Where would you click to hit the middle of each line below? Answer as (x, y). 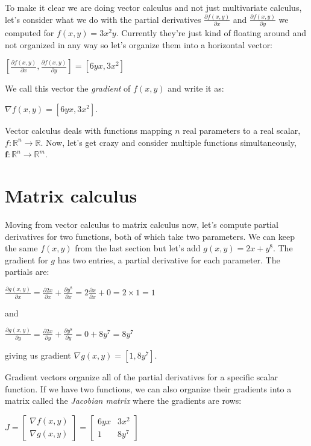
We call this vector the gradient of (68, 88)
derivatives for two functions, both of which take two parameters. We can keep (150, 236)
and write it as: (196, 88)
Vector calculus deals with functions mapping (89, 130)
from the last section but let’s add (138, 248)
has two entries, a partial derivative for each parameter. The (169, 259)
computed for (30, 33)
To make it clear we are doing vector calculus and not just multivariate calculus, (153, 7)
